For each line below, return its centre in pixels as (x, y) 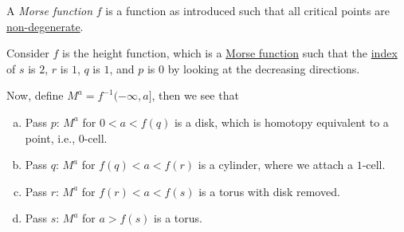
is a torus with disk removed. (269, 191)
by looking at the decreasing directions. (264, 68)
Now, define (35, 95)
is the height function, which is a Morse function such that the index (229, 53)
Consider (28, 53)
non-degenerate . (45, 26)
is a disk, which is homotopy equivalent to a (281, 122)
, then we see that (195, 95)
